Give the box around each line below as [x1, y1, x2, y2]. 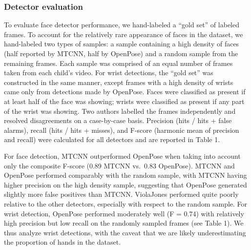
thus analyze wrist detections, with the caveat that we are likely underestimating [4, 227, 246, 237]
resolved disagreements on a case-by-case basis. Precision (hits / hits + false [4, 115, 232, 125]
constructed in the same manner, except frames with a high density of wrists [4, 77, 233, 87]
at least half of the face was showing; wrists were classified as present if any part [4, 96, 245, 106]
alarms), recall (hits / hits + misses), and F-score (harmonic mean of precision [4, 125, 239, 135]
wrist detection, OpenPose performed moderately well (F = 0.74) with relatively [4, 208, 244, 218]
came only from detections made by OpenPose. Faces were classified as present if [4, 86, 246, 97]
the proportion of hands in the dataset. [4, 237, 121, 247]
